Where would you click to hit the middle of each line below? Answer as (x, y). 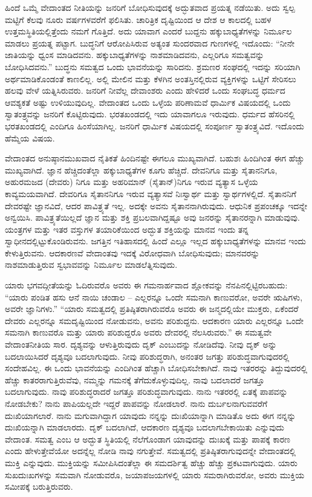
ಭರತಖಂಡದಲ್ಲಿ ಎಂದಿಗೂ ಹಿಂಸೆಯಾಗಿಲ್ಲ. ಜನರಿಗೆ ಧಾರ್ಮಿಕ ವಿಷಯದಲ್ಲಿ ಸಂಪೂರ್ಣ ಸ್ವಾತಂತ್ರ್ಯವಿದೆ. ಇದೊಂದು (154, 125)
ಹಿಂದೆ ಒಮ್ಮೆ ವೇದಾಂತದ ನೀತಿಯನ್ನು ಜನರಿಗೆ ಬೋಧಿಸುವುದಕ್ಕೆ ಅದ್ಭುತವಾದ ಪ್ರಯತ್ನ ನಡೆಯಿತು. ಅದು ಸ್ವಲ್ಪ (150, 7)
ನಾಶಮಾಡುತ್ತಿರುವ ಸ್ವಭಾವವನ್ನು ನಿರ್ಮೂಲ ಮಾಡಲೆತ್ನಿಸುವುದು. (91, 265)
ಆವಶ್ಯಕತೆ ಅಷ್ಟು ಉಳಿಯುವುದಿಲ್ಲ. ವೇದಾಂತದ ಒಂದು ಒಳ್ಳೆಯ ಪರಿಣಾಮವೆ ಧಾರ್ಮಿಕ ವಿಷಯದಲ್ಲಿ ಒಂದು (148, 102)
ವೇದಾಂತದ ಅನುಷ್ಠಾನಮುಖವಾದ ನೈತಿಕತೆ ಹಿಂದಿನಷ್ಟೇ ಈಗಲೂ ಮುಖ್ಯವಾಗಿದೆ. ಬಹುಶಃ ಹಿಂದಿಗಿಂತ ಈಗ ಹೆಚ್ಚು (155, 158)
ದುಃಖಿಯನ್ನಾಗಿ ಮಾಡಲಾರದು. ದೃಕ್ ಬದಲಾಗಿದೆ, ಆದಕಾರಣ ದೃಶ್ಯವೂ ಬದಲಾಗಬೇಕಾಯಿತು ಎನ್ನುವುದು (145, 427)
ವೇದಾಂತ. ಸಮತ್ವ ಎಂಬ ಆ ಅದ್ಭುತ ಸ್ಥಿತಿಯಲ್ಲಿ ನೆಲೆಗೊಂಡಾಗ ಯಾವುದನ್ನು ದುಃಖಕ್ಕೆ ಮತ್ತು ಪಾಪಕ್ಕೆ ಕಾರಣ (148, 439)
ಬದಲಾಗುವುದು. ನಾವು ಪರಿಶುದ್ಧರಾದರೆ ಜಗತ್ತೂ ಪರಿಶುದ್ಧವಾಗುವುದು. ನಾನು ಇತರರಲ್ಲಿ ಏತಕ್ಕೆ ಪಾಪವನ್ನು (146, 391)
